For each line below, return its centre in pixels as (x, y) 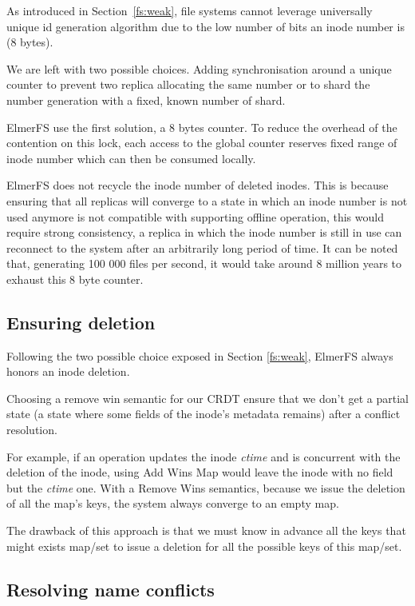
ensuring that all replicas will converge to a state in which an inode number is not (207, 200)
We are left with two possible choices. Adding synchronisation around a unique (199, 68)
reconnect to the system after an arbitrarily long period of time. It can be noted (202, 247)
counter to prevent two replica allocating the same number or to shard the (188, 84)
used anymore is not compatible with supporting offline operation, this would (195, 216)
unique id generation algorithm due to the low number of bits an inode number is (206, 26)
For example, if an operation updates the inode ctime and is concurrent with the (204, 456)
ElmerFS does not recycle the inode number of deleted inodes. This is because (198, 185)
